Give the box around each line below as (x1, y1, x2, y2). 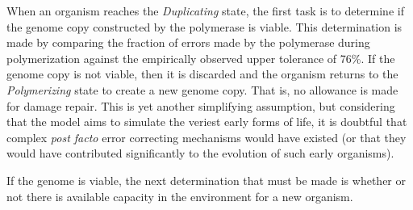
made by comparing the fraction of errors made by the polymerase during (6, 34, 370, 51)
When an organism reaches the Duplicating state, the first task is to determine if (6, 2, 404, 19)
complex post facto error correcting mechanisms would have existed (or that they (6, 128, 407, 145)
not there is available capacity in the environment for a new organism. (6, 187, 353, 204)
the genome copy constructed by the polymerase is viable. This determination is (6, 18, 403, 35)
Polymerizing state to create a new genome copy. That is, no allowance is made (6, 81, 398, 98)
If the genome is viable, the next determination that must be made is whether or (6, 171, 406, 188)
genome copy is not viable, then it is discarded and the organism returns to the (6, 65, 398, 82)
